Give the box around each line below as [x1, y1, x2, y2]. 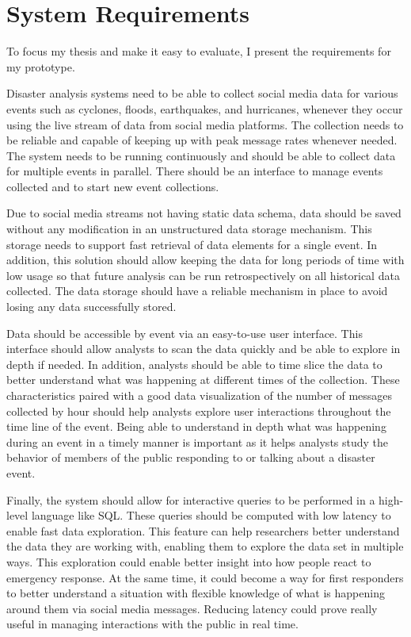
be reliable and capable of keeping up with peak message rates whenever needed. [6, 132, 398, 148]
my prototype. [6, 58, 75, 75]
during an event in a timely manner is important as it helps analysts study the [6, 433, 389, 450]
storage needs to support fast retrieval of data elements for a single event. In [6, 236, 378, 252]
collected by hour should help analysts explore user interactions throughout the [6, 402, 391, 419]
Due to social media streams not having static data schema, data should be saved [6, 205, 401, 221]
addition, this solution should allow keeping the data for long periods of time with [6, 251, 405, 268]
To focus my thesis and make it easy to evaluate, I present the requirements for [6, 43, 391, 59]
